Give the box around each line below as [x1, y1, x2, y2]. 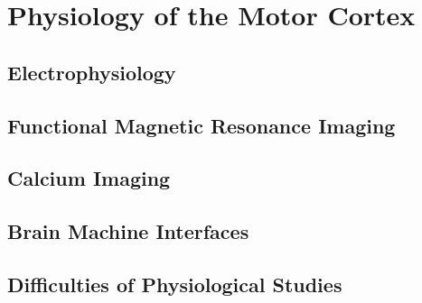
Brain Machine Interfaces [7, 217, 249, 245]
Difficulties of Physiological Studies [7, 270, 342, 298]
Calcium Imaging [7, 164, 171, 192]
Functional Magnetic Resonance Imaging [7, 111, 396, 139]
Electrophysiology [7, 58, 176, 86]
